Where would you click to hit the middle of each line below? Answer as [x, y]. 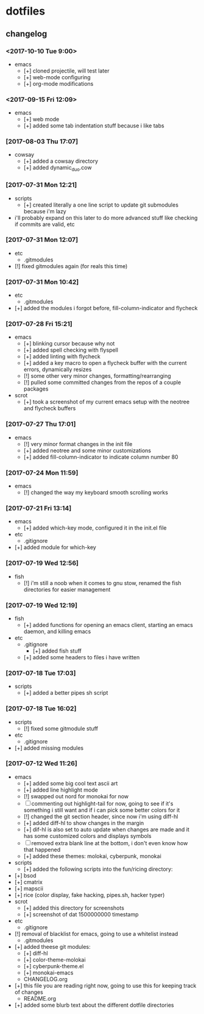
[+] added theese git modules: [52, 946]
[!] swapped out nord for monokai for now [76, 796]
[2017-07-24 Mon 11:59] [42, 472]
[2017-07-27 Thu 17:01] [41, 424]
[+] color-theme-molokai [55, 959]
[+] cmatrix [29, 882]
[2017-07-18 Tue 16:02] [41, 709]
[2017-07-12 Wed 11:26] [41, 764]
